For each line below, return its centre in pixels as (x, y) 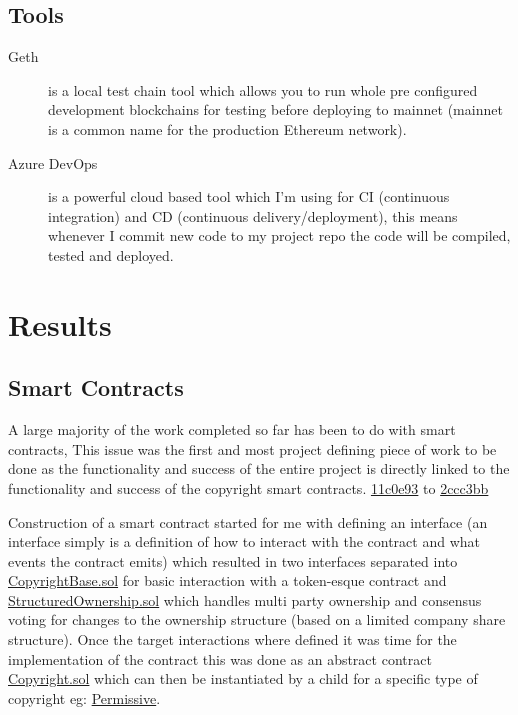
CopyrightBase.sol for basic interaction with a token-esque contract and (227, 580)
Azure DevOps (53, 162)
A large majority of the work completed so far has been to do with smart (232, 429)
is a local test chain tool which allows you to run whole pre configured (263, 89)
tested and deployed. (111, 254)
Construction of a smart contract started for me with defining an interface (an (248, 521)
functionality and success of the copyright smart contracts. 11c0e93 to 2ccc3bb (248, 487)
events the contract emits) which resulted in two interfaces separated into (233, 560)
